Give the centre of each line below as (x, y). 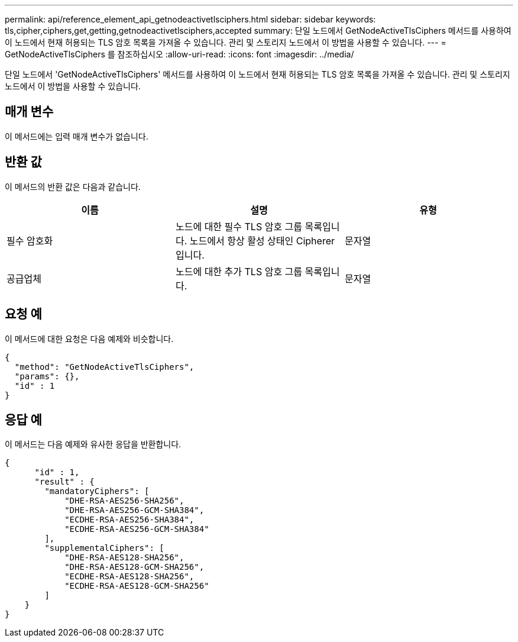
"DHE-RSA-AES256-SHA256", (124, 501)
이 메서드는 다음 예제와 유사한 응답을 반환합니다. (93, 444)
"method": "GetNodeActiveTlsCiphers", (104, 367)
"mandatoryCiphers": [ (97, 491)
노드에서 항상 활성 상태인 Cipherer (262, 241)
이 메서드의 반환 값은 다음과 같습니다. (73, 186)
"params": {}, (47, 376)
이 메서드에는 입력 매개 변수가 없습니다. (77, 136)
